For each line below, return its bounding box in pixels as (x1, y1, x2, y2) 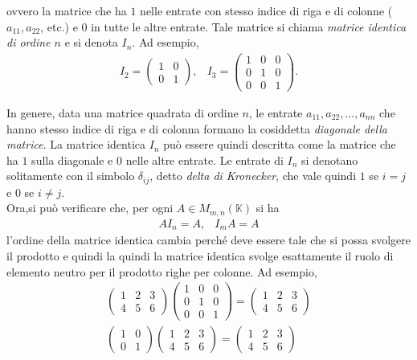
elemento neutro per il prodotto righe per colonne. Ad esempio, (6, 263, 317, 280)
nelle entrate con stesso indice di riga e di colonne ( (140, 2, 393, 18)
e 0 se (6, 183, 35, 200)
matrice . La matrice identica (6, 136, 146, 153)
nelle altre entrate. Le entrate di (125, 151, 284, 168)
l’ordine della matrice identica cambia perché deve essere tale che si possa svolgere (6, 231, 411, 248)
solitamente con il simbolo (6, 167, 135, 184)
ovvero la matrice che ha (6, 2, 127, 18)
